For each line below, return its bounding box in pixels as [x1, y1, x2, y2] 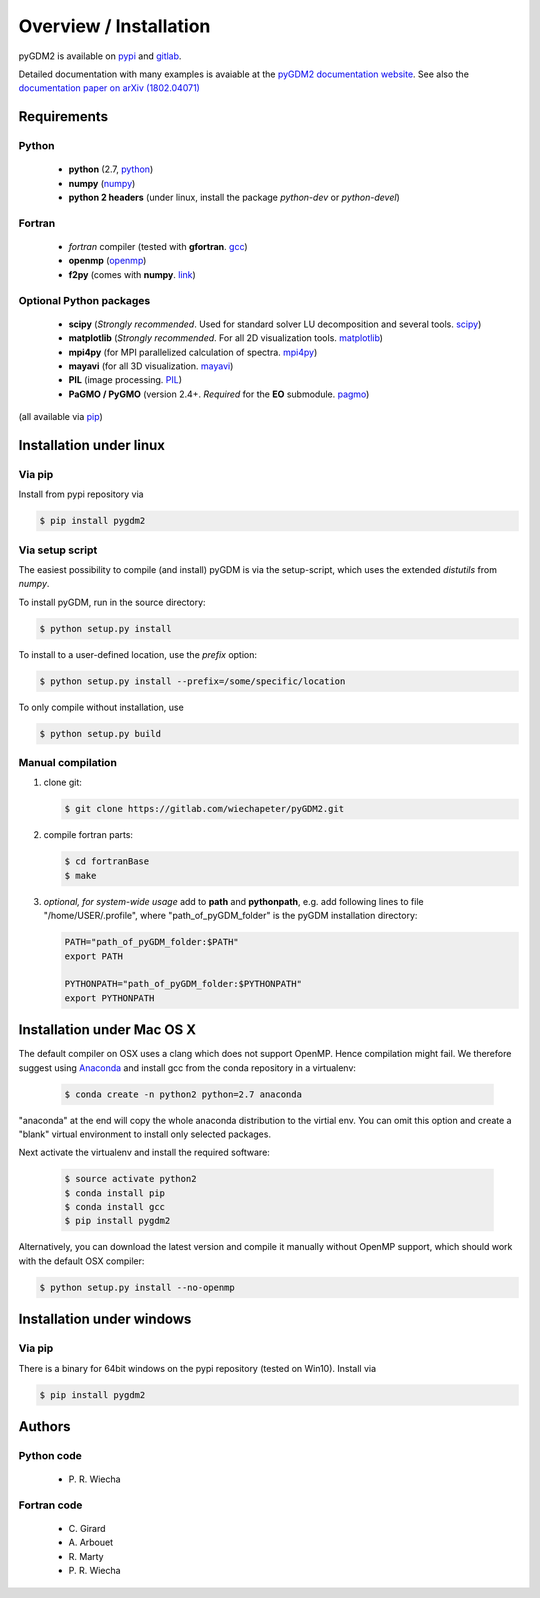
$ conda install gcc [64, 1201, 165, 1213]
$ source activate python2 [64, 1173, 197, 1185]
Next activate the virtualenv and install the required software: [18, 1146, 270, 1159]
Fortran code [18, 1498, 83, 1512]
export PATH [64, 950, 124, 962]
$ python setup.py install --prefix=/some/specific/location [39, 675, 346, 687]
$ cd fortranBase [64, 856, 150, 867]
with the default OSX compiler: [18, 1255, 145, 1267]
